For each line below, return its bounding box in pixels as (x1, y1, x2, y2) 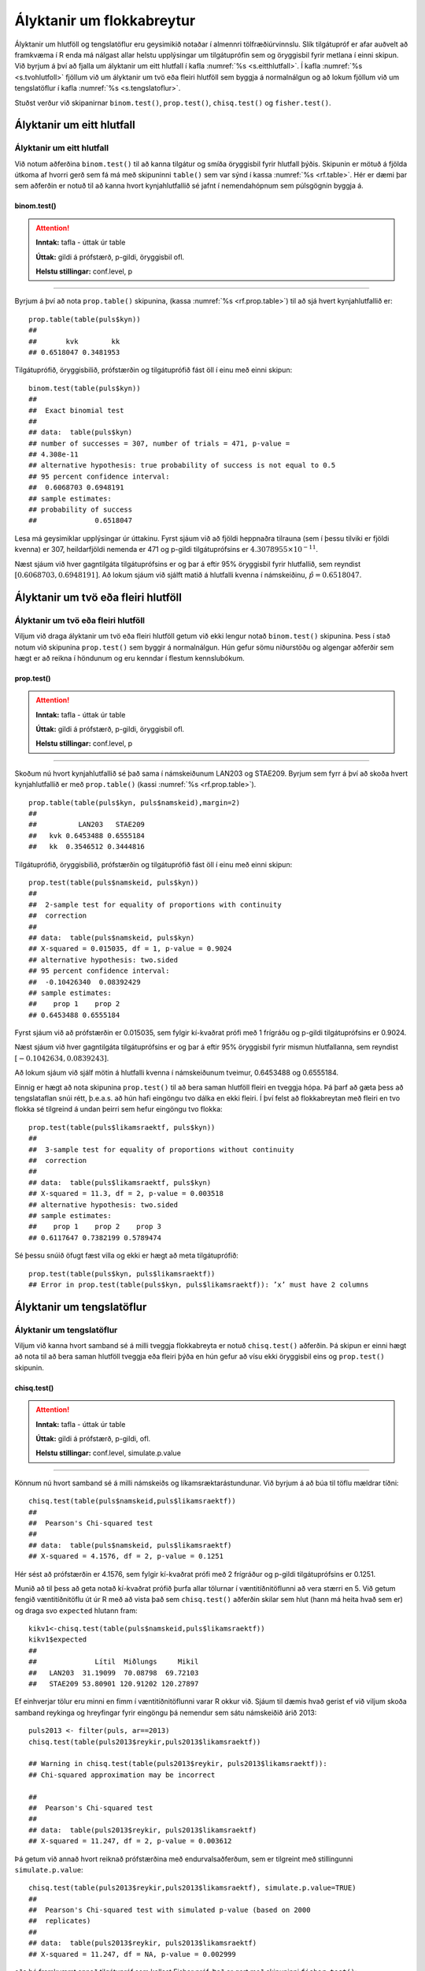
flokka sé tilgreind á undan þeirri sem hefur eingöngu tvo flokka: (14, 1105, 224, 1114)
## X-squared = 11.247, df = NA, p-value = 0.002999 (28, 1950, 236, 1958)
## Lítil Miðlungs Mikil (28, 1657, 199, 1667)
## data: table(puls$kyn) (28, 428, 133, 437)
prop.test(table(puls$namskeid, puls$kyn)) (28, 878, 199, 887)
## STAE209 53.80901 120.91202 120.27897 (28, 1679, 199, 1689)
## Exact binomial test (28, 406, 124, 415)
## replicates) (28, 1917, 91, 1925)
